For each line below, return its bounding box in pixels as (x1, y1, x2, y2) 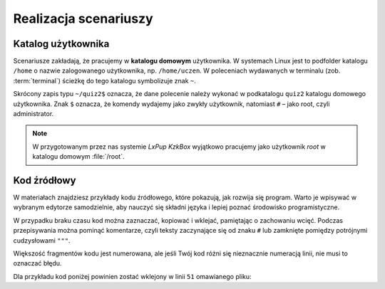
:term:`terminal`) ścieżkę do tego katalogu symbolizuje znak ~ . (13, 76, 196, 85)
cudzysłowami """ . (13, 236, 71, 245)
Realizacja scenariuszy (13, 11, 153, 26)
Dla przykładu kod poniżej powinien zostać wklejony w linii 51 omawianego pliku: (13, 272, 252, 280)
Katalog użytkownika (13, 38, 110, 50)
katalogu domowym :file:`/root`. (32, 152, 125, 161)
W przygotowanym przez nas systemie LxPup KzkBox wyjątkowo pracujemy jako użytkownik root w (32, 142, 326, 151)
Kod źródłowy (13, 174, 76, 186)
